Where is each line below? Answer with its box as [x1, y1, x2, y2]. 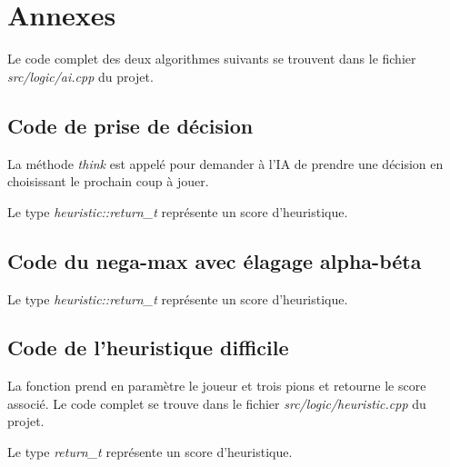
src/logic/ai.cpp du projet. [7, 66, 154, 85]
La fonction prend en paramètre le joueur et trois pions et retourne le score [7, 376, 426, 395]
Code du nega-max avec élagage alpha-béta [7, 246, 422, 274]
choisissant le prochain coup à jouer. [7, 172, 209, 191]
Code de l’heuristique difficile [7, 333, 289, 362]
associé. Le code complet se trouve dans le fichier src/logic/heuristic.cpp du [7, 393, 426, 412]
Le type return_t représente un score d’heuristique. [7, 442, 293, 462]
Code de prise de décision [7, 111, 254, 139]
